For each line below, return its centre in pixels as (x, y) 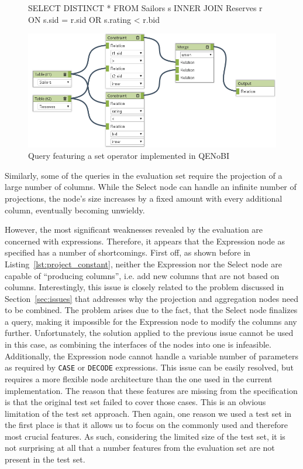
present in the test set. (45, 459)
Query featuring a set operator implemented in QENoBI (129, 156)
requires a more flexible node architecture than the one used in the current (139, 378)
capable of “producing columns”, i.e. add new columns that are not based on (142, 275)
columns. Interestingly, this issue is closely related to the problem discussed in (144, 287)
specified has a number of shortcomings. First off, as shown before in (128, 252)
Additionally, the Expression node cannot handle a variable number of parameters (151, 356)
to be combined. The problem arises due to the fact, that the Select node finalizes (151, 310)
